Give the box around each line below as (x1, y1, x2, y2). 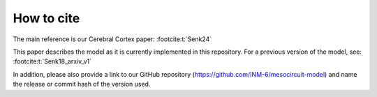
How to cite (13, 10, 80, 26)
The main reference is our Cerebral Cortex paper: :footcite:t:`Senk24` (13, 35, 212, 43)
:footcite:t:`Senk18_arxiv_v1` (13, 57, 92, 66)
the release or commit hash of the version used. (13, 80, 151, 89)
